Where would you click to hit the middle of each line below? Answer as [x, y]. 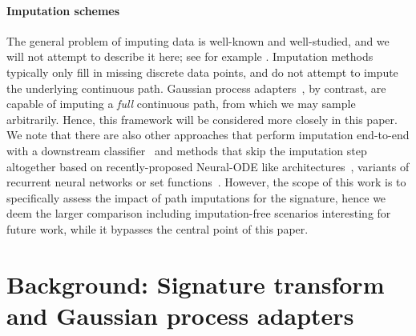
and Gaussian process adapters [180, 315]
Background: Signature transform [196, 284]
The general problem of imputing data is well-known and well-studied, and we [198, 40]
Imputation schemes [63, 10]
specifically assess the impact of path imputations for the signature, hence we [196, 197]
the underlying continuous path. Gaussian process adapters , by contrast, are [196, 88]
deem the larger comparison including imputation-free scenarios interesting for [199, 213]
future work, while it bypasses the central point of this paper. [158, 228]
